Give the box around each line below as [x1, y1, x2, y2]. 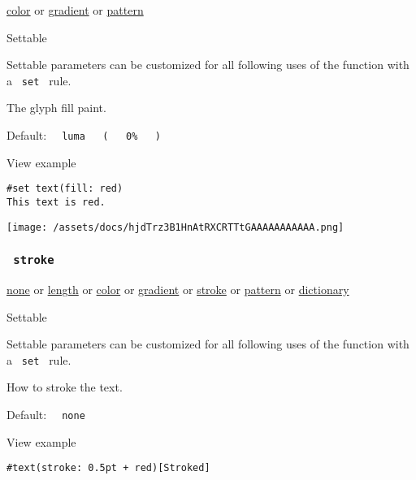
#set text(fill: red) [6, 183, 123, 195]
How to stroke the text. [6, 378, 123, 396]
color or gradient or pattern [6, 2, 144, 18]
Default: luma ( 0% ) [6, 127, 161, 144]
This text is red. [6, 196, 106, 208]
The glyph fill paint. [6, 99, 106, 116]
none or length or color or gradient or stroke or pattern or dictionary [6, 281, 349, 298]
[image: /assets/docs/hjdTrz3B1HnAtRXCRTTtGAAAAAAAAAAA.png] [6, 221, 344, 233]
